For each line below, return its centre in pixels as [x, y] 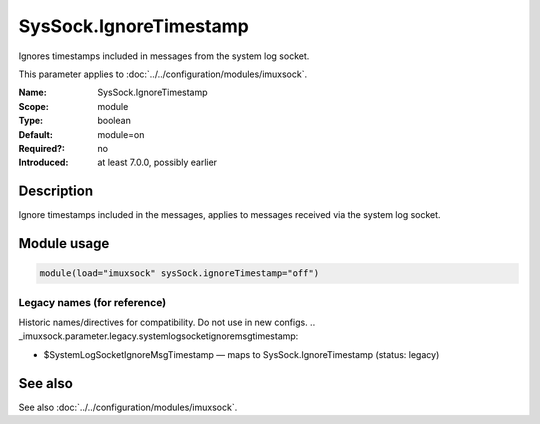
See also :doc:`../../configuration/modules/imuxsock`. [128, 407]
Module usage [64, 243]
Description [56, 191]
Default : [36, 134]
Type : [31, 121]
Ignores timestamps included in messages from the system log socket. [164, 56]
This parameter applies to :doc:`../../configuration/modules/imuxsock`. [163, 74]
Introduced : [43, 162]
